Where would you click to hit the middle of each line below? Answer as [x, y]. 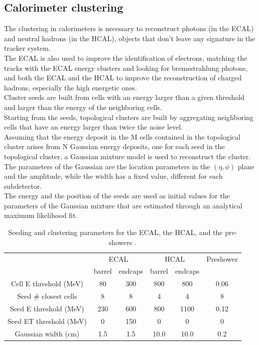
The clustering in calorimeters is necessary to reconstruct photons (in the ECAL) [129, 28]
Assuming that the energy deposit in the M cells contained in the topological [122, 136]
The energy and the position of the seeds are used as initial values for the [117, 196]
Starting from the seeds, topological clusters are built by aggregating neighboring [129, 117]
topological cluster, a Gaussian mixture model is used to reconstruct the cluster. [127, 156]
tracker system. [27, 48]
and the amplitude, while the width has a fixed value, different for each [113, 176]
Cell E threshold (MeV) [47, 283]
